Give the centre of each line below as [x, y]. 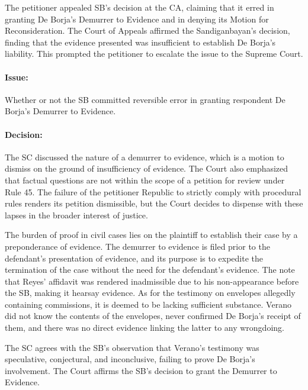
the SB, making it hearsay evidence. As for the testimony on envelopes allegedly [150, 293]
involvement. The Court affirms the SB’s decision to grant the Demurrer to [141, 370]
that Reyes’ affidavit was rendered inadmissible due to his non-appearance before [152, 281]
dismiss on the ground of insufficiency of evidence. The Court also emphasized [147, 168]
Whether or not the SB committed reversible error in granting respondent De [145, 99]
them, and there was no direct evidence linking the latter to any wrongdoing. [145, 328]
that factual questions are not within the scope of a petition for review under [145, 180]
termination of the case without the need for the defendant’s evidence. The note [150, 270]
